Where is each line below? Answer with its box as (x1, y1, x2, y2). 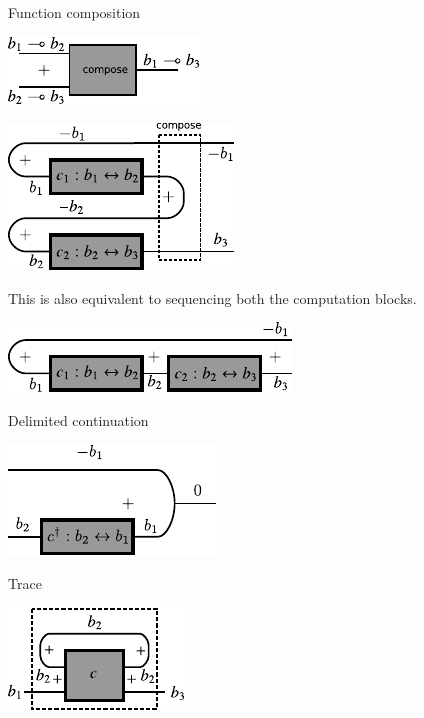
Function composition (8, 2, 141, 22)
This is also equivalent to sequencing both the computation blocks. (8, 287, 417, 308)
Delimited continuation (8, 409, 149, 430)
